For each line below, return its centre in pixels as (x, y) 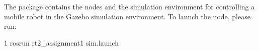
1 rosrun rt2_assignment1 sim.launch (61, 42)
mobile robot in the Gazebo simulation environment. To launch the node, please (127, 16)
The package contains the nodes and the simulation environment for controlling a (129, 6)
